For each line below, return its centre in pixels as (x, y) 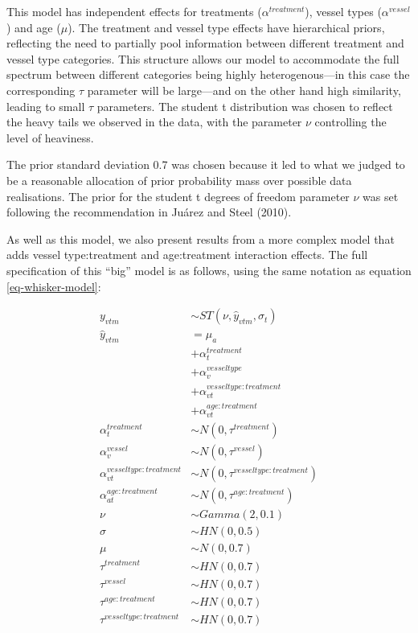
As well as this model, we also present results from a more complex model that (201, 238)
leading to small (46, 106)
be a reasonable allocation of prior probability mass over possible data (179, 180)
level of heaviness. (50, 137)
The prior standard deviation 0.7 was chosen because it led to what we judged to (206, 164)
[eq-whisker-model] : (54, 286)
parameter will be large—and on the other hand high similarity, (244, 90)
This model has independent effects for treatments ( (134, 11)
